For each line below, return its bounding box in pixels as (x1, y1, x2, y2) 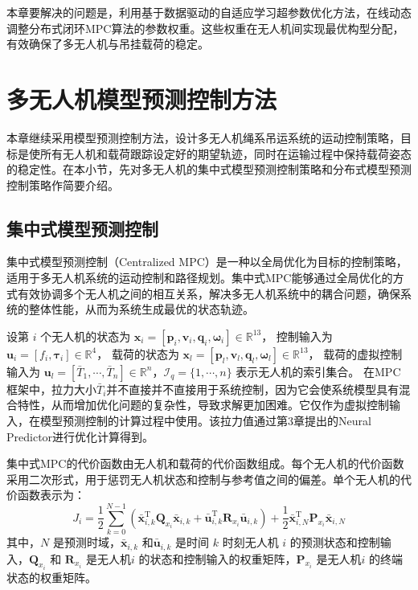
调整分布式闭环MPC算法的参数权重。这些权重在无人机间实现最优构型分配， (6, 19, 404, 36)
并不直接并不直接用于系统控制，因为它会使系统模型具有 (106, 380, 400, 397)
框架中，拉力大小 (6, 380, 96, 397)
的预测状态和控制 (289, 534, 380, 551)
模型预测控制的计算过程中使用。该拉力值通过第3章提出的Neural (39, 412, 371, 429)
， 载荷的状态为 (96, 345, 179, 362)
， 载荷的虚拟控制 (308, 345, 403, 362)
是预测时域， (52, 534, 121, 551)
